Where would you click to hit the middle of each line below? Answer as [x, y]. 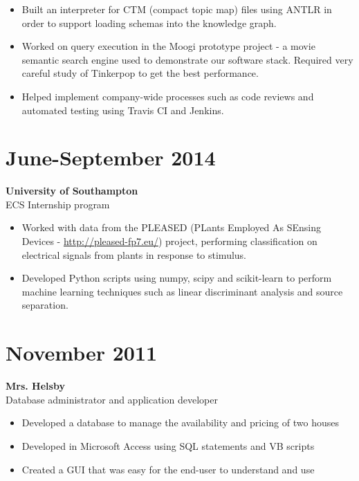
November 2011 [82, 353]
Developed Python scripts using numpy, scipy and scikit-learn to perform [177, 278]
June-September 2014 [111, 157]
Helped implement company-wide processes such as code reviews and [168, 96]
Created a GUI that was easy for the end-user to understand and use [168, 469]
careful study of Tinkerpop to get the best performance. [140, 73]
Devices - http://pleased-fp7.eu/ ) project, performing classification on [169, 241]
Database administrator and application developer [112, 399]
